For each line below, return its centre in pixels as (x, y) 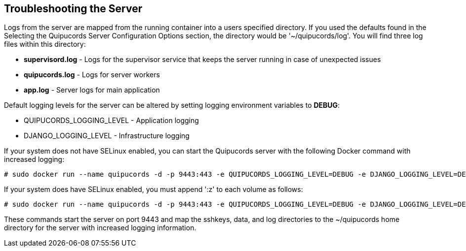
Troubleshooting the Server (73, 9)
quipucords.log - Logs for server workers (92, 75)
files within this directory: (45, 44)
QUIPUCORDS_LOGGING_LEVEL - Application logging (111, 121)
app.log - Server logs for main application (92, 90)
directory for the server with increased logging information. (100, 228)
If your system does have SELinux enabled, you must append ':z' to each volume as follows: (154, 189)
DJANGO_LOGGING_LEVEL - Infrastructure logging (107, 136)
